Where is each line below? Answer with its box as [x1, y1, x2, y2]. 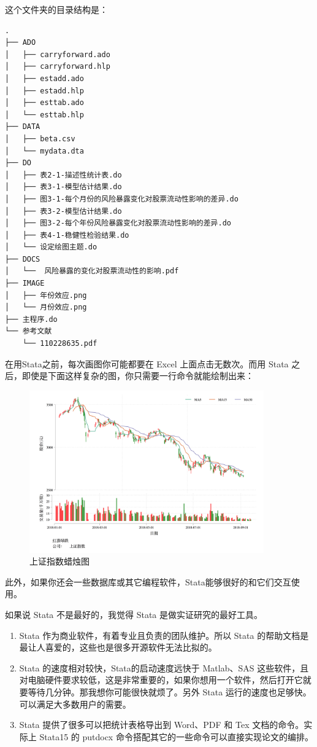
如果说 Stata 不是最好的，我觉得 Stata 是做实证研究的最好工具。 [5, 608, 262, 621]
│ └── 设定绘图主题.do [5, 243, 97, 252]
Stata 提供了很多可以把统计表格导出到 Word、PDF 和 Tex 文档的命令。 [19, 718, 304, 731]
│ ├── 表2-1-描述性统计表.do [5, 170, 122, 179]
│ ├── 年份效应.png [5, 291, 87, 300]
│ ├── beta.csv [5, 134, 75, 143]
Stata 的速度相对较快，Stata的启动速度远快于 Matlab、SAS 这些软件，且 [19, 661, 309, 674]
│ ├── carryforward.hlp [5, 62, 110, 71]
